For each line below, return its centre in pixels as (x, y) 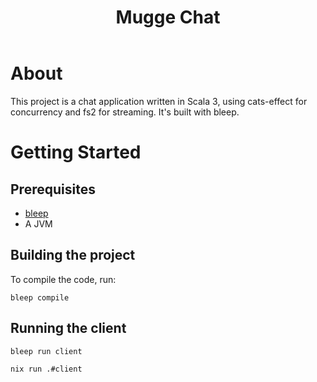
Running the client (68, 328)
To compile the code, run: (63, 279)
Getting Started (76, 152)
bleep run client (46, 351)
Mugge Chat (168, 17)
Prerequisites (53, 189)
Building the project (73, 255)
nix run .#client (46, 369)
